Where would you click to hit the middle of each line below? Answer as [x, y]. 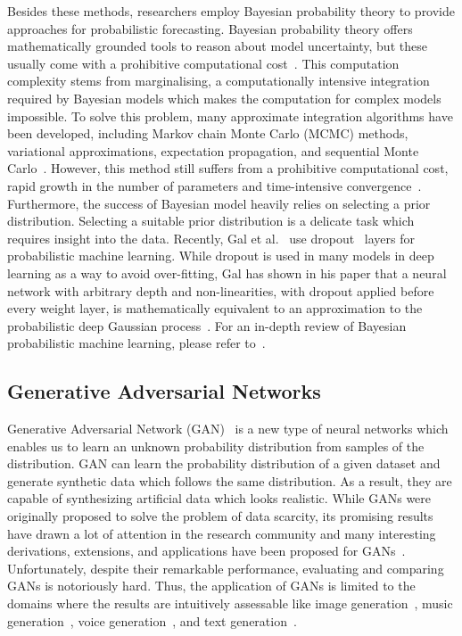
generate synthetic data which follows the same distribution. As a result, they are [230, 480]
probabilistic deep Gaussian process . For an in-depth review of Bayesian [207, 325]
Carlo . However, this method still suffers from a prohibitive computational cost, [228, 168]
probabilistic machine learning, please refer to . [136, 343]
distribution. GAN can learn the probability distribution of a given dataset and [224, 463]
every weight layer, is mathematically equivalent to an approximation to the [215, 308]
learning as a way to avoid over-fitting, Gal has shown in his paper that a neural [227, 273]
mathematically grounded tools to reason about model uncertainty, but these [217, 46]
